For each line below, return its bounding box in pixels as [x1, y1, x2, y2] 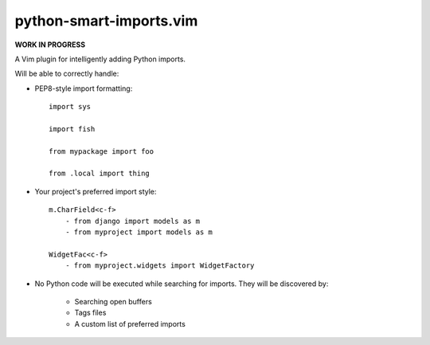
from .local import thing [49, 169, 150, 178]
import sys [49, 102, 92, 112]
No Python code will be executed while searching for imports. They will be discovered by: [34, 279, 329, 288]
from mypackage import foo [49, 147, 154, 155]
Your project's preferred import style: [34, 186, 157, 196]
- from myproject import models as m [64, 228, 213, 237]
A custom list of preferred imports [74, 319, 186, 328]
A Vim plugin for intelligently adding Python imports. [14, 54, 186, 64]
